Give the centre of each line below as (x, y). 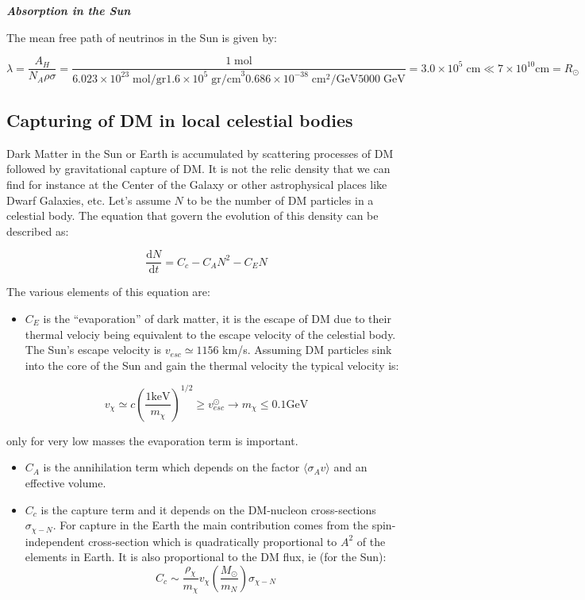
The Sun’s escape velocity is (93, 350)
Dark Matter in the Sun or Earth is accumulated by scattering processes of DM (200, 153)
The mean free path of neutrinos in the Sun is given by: (142, 37)
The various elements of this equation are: (108, 292)
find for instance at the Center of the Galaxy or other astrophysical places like (197, 184)
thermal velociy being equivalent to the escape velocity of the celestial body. (210, 334)
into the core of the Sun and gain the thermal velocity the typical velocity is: (212, 365)
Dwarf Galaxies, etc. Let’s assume (89, 200)
